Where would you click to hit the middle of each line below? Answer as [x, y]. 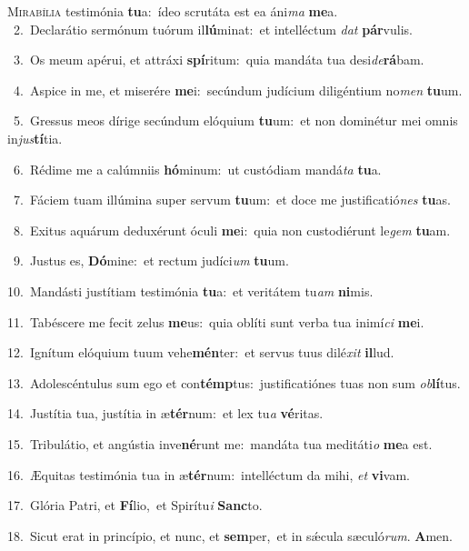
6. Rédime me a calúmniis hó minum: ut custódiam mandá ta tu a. [197, 169]
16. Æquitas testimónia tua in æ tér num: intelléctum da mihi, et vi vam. [209, 474]
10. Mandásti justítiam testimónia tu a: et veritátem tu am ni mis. [190, 291]
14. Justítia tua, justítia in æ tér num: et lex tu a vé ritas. [165, 413]
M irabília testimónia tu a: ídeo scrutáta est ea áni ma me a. [173, 11]
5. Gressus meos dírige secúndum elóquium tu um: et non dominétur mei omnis [235, 120]
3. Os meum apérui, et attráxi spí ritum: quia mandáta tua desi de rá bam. [219, 60]
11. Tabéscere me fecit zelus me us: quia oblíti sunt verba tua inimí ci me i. [216, 321]
